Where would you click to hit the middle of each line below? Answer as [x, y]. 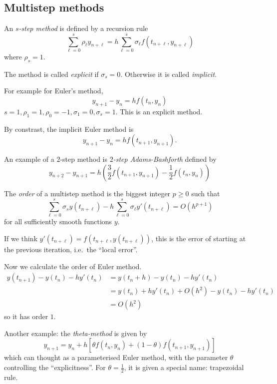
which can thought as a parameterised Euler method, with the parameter [116, 357]
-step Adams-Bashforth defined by [165, 159]
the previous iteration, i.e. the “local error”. [71, 249]
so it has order [26, 316]
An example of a [29, 159]
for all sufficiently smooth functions [58, 221]
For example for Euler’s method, [54, 91]
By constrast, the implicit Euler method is [69, 129]
